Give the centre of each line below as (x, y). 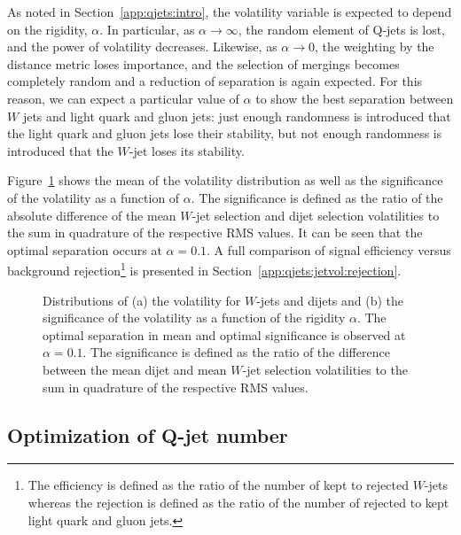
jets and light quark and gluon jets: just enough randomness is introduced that (237, 116)
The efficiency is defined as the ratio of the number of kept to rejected (218, 485)
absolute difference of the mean (92, 215)
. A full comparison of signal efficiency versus (329, 249)
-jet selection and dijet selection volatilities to (316, 215)
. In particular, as (147, 29)
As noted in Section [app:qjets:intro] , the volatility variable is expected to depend (230, 12)
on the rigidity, (47, 29)
